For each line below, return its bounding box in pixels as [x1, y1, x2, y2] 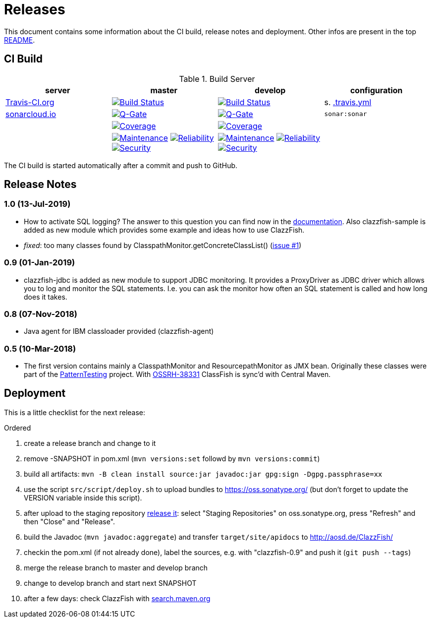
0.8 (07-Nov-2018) [4, 309, 77, 319]
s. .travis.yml [324, 97, 372, 107]
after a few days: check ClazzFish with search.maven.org [24, 594, 211, 603]
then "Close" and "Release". [24, 517, 115, 526]
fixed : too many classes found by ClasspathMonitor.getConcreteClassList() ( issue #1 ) [24, 241, 302, 249]
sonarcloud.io [5, 109, 56, 119]
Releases [4, 1, 65, 18]
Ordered [4, 423, 31, 432]
